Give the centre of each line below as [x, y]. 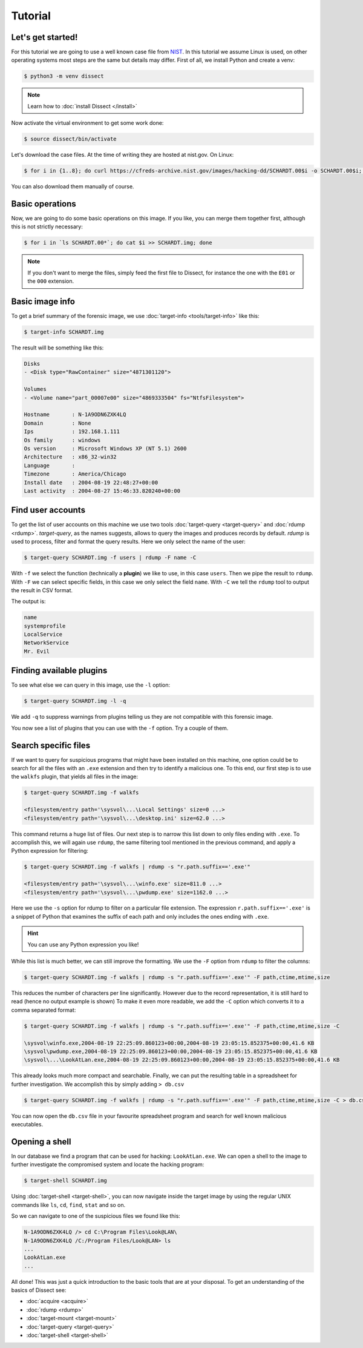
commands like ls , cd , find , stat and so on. [68, 1204]
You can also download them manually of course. [73, 187]
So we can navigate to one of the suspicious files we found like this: [96, 1216]
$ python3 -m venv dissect [64, 76]
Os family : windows [62, 440]
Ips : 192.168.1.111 [72, 432]
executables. [27, 1125]
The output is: [28, 601]
